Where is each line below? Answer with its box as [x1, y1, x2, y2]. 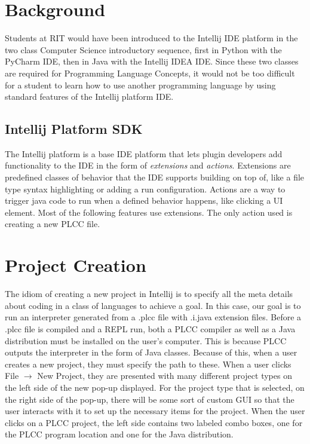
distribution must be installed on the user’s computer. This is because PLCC [5, 334, 287, 347]
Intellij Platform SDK [5, 120, 143, 138]
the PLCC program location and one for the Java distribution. [5, 428, 234, 440]
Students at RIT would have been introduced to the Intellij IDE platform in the [5, 32, 298, 44]
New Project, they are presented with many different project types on [37, 369, 292, 382]
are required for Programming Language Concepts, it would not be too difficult [5, 66, 295, 79]
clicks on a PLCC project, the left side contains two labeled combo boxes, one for [5, 416, 303, 428]
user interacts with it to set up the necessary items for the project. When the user [5, 405, 305, 417]
